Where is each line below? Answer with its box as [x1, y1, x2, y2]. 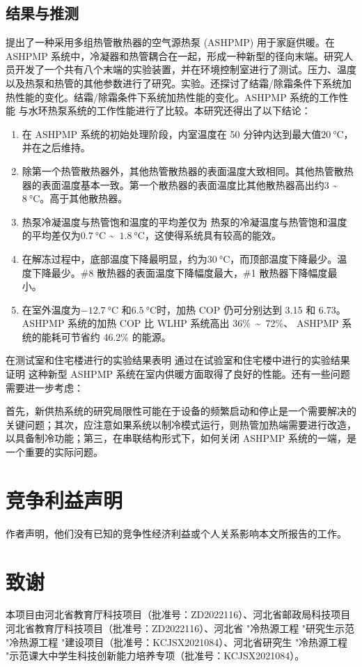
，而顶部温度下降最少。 [230, 251, 338, 266]
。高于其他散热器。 [40, 191, 128, 206]
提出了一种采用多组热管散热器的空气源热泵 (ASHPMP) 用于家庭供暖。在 [6, 35, 335, 49]
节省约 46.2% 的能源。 [70, 329, 171, 344]
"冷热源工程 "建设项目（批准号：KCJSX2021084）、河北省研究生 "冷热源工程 [6, 634, 348, 649]
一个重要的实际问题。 [6, 445, 103, 459]
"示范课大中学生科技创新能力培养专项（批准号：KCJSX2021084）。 [6, 648, 305, 663]
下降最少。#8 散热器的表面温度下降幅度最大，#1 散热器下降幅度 [31, 265, 328, 279]
